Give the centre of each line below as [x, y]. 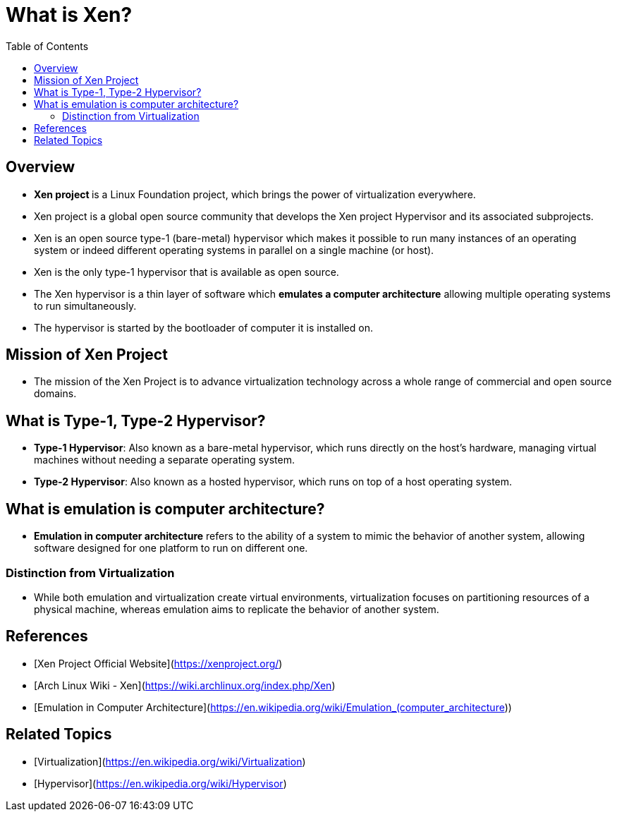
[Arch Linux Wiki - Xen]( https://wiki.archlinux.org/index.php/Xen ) [185, 685]
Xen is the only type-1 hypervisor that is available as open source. [187, 272]
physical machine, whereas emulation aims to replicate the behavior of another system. [237, 609]
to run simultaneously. [85, 305]
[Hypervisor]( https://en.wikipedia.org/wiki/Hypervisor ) [160, 783]
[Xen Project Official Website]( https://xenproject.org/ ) [158, 663]
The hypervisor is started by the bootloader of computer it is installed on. [203, 327]
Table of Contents [47, 46]
